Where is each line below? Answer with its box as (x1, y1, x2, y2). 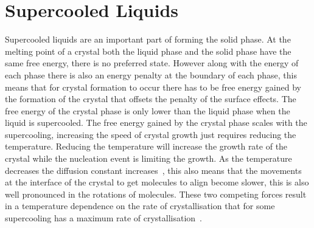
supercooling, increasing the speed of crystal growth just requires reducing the (5, 128, 296, 140)
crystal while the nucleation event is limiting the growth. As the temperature (5, 152, 292, 165)
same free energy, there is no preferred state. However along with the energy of (5, 57, 299, 69)
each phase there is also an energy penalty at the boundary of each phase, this (5, 68, 297, 81)
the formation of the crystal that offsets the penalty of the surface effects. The (5, 92, 296, 105)
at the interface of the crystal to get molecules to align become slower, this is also (5, 176, 309, 188)
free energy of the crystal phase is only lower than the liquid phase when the (5, 104, 290, 117)
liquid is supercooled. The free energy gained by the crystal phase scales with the (5, 116, 307, 129)
